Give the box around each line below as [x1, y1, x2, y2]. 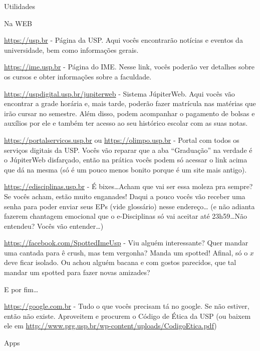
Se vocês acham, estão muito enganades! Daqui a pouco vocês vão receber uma [4, 191, 245, 201]
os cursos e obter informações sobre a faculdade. [4, 71, 152, 81]
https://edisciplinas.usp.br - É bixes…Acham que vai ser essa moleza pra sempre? [4, 181, 253, 192]
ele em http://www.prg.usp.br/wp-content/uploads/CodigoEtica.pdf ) [4, 320, 217, 331]
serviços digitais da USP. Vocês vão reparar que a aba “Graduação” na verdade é [4, 144, 252, 155]
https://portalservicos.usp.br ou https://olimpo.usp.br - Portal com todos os [4, 134, 239, 145]
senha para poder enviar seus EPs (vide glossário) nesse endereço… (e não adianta [4, 201, 255, 211]
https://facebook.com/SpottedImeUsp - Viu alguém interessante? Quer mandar [4, 237, 248, 248]
